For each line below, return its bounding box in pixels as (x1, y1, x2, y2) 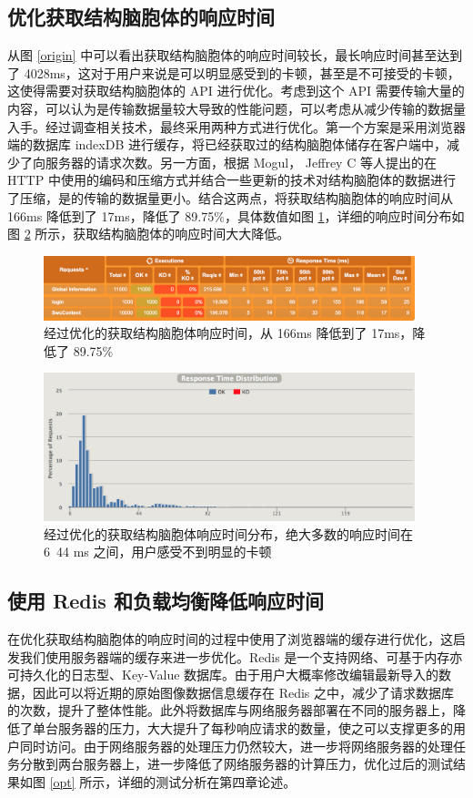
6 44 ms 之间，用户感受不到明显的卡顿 (44, 542, 272, 561)
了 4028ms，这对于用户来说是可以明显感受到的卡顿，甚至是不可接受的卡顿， (7, 63, 460, 82)
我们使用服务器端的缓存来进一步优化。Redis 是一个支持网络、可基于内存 (19, 647, 450, 666)
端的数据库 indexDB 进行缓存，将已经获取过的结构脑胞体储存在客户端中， (7, 135, 447, 154)
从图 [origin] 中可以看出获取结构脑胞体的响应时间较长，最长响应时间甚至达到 (7, 46, 463, 65)
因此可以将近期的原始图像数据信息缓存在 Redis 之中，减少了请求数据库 (32, 682, 455, 701)
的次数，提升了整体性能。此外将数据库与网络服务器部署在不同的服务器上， (7, 701, 453, 720)
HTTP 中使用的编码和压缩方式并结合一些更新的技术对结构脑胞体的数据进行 (7, 170, 456, 189)
